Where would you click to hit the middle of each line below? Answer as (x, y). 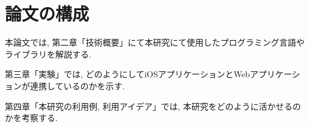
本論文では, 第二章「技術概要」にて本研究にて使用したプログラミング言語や (155, 42)
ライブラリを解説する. (48, 54)
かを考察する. (31, 118)
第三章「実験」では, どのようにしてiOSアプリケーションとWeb (127, 74)
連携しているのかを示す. (77, 85)
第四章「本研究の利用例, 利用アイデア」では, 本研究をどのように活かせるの (153, 106)
